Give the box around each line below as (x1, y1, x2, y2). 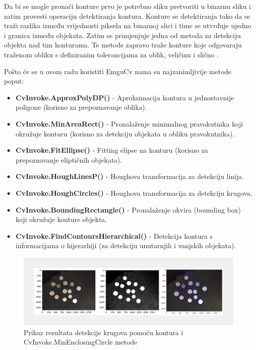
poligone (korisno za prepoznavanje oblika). (15, 102, 147, 112)
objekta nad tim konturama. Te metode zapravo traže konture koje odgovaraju (4, 40, 242, 50)
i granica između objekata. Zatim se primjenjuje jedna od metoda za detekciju (4, 30, 241, 40)
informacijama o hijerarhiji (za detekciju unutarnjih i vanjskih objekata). (15, 240, 236, 251)
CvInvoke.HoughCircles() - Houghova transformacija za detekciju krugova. (15, 187, 253, 198)
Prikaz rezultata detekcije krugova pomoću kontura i (24, 327, 183, 337)
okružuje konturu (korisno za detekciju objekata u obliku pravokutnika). (15, 128, 235, 138)
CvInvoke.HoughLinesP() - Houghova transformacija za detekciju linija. (15, 171, 244, 181)
